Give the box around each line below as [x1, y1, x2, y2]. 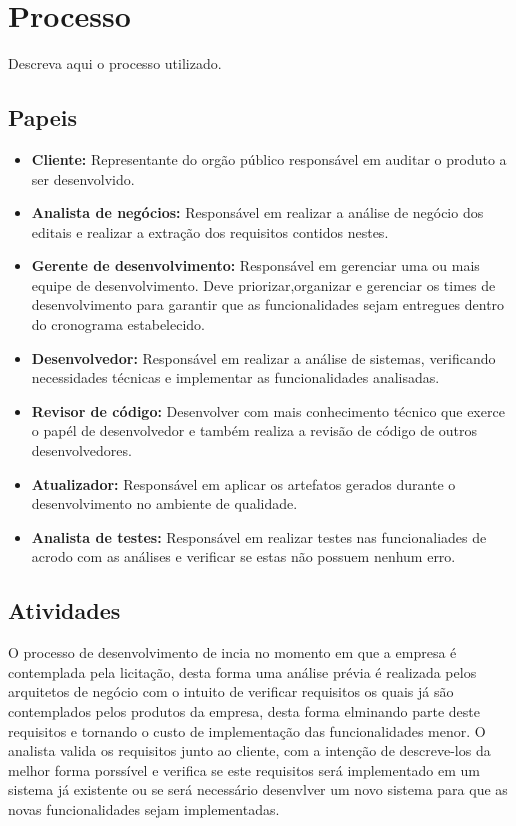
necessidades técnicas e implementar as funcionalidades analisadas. [31, 367, 440, 388]
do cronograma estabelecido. [31, 314, 206, 335]
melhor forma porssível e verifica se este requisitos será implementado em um [8, 759, 481, 780]
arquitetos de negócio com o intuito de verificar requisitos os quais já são [8, 681, 454, 702]
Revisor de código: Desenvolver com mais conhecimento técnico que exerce [31, 400, 505, 421]
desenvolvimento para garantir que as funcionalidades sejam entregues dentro [31, 294, 505, 315]
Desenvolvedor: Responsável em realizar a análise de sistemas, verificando [31, 347, 496, 368]
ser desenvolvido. [31, 168, 135, 189]
